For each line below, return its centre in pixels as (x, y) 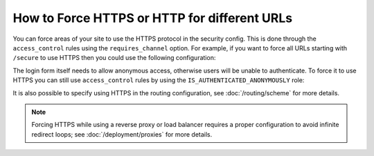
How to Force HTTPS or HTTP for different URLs (153, 18)
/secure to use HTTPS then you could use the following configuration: (114, 58)
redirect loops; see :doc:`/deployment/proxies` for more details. (122, 134)
